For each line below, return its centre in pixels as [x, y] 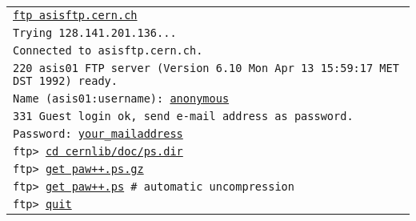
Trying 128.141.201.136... [95, 33]
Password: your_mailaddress [98, 134]
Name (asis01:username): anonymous [121, 98]
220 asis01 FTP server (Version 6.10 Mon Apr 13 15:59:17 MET [206, 68]
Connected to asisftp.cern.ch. [108, 50]
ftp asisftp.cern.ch [75, 15]
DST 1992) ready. [65, 81]
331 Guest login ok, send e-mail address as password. [183, 116]
